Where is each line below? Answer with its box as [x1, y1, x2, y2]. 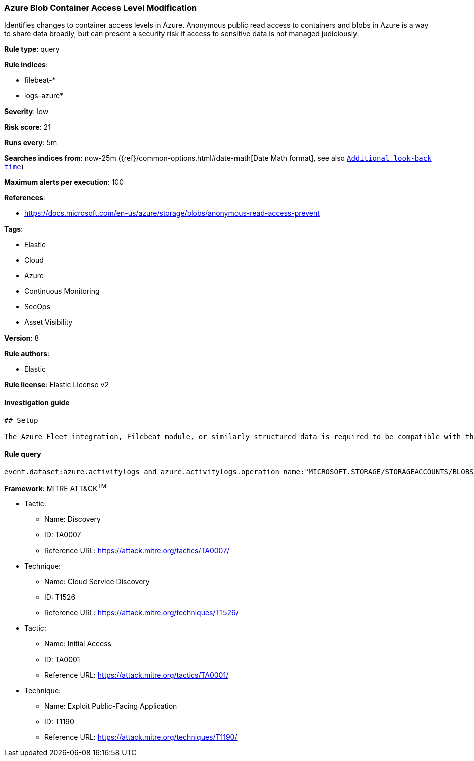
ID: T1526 [44, 593, 76, 602]
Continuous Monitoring [24, 287, 100, 296]
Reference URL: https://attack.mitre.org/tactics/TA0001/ [44, 671, 229, 680]
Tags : [4, 225, 23, 234]
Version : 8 [4, 334, 39, 343]
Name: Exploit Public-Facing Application [44, 702, 177, 711]
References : [4, 193, 45, 202]
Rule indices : [4, 60, 48, 69]
